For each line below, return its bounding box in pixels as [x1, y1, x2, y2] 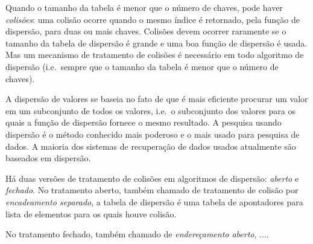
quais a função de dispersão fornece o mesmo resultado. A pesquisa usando [5, 116, 282, 129]
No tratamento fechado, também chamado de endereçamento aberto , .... [5, 228, 269, 240]
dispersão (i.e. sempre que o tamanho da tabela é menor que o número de [5, 60, 279, 72]
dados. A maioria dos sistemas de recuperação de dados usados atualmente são [5, 140, 296, 152]
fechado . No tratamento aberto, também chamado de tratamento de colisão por [5, 184, 299, 196]
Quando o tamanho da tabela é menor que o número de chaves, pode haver [5, 1, 283, 13]
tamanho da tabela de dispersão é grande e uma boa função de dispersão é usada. [5, 36, 308, 49]
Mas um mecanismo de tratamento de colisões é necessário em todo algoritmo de [5, 48, 304, 61]
